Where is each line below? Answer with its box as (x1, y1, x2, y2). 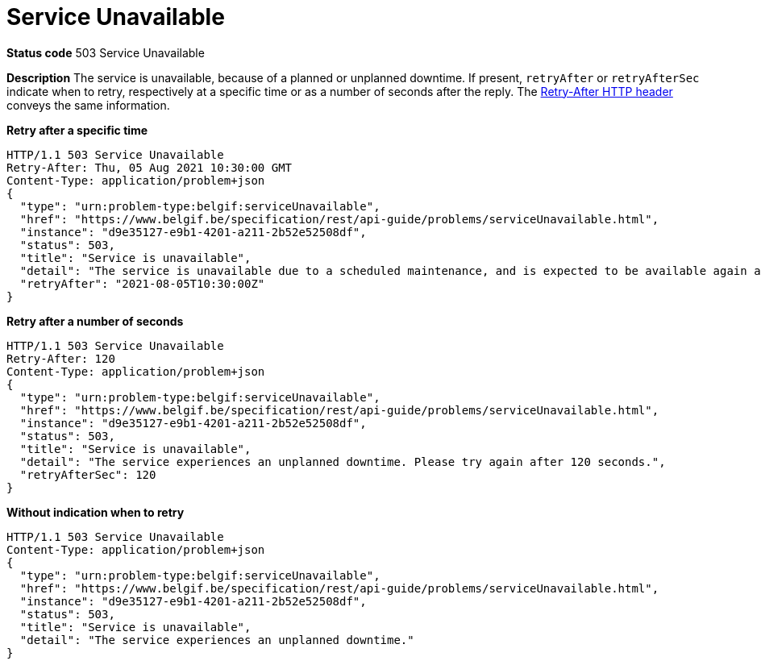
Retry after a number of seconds (6, 314, 184, 328)
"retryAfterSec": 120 (19, 468, 156, 481)
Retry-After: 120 (6, 351, 115, 365)
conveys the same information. (6, 98, 170, 112)
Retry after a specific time (6, 123, 148, 137)
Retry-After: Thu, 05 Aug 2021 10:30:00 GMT (6, 160, 293, 174)
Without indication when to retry (6, 505, 185, 519)
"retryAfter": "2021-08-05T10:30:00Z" (19, 276, 265, 290)
